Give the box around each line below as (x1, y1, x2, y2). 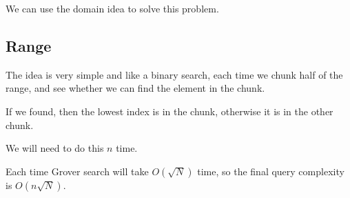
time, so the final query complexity (197, 164, 344, 178)
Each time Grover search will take (6, 164, 149, 178)
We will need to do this (6, 141, 104, 155)
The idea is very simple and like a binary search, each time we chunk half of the (6, 67, 343, 81)
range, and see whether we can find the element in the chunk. (6, 81, 265, 95)
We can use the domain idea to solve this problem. (6, 1, 219, 15)
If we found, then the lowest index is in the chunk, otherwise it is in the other (6, 103, 333, 118)
